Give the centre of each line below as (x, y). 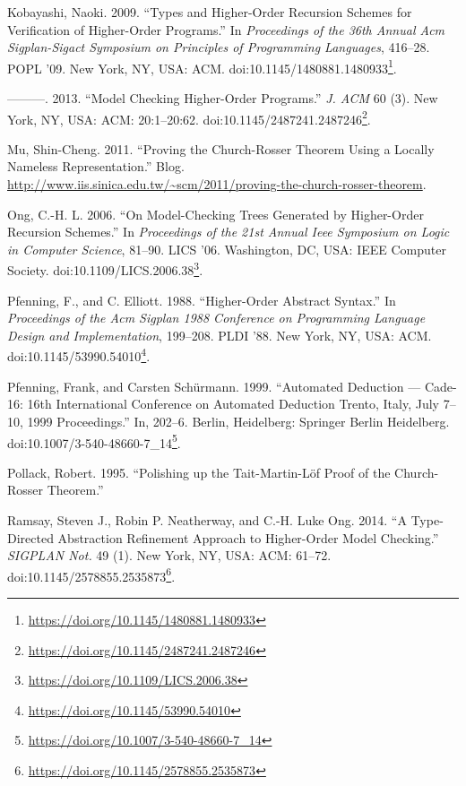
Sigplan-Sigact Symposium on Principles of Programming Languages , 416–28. (219, 47)
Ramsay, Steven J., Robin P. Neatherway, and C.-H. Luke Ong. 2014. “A (207, 519)
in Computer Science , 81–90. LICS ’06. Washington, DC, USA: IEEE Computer (227, 249)
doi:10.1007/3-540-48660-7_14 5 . (94, 441)
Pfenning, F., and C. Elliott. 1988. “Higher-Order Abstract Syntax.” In (202, 300)
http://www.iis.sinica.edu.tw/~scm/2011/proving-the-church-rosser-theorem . (217, 184)
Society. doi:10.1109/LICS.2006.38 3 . (105, 269)
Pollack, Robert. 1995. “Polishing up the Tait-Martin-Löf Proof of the (199, 472)
